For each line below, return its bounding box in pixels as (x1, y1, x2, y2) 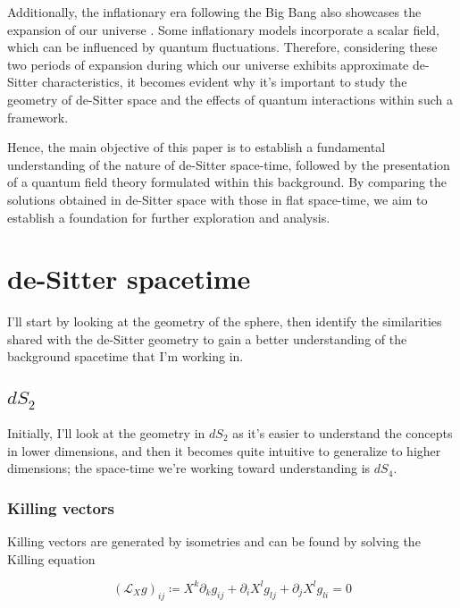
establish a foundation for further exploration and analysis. (7, 207, 330, 226)
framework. (7, 107, 69, 126)
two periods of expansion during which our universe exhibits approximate (7, 55, 409, 73)
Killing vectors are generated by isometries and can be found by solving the (7, 532, 421, 551)
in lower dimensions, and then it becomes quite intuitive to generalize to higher (7, 441, 441, 460)
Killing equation (7, 549, 96, 568)
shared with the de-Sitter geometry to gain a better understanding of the (7, 329, 407, 348)
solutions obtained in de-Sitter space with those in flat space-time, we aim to (7, 190, 428, 208)
